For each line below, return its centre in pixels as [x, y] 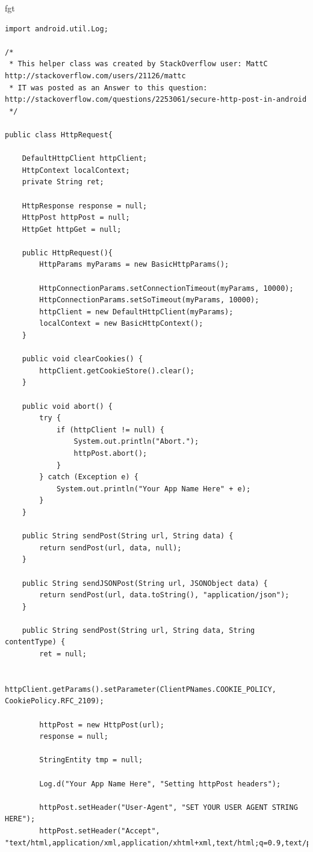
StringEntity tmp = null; [91, 760]
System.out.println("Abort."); [136, 442]
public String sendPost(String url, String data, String [138, 630]
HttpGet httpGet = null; [72, 229]
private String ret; [63, 182]
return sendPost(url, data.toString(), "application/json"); [164, 595]
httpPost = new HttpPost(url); [102, 725]
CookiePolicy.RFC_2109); [54, 701]
